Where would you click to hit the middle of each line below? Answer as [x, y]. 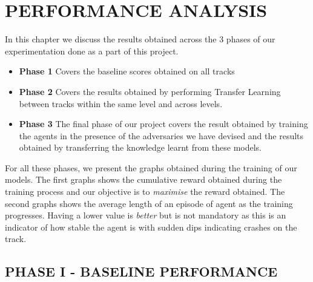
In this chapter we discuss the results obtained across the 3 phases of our [140, 39]
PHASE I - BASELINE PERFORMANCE [141, 271]
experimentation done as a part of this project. [92, 51]
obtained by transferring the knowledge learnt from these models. [140, 147]
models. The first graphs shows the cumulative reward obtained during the [143, 179]
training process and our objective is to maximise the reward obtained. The [145, 192]
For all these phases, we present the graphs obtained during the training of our [151, 167]
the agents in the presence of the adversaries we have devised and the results [161, 135]
